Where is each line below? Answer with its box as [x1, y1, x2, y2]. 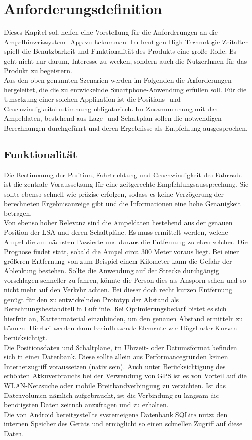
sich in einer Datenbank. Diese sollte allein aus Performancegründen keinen [4, 352, 228, 362]
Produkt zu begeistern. [4, 65, 72, 75]
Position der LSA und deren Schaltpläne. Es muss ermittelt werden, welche [4, 227, 228, 237]
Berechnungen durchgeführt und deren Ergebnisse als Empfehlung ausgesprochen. [4, 123, 248, 133]
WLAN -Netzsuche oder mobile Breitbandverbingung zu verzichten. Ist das [4, 380, 226, 390]
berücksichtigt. [4, 332, 48, 342]
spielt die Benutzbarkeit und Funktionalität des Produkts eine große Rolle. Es [4, 46, 237, 56]
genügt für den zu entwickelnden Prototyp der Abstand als [4, 294, 179, 304]
